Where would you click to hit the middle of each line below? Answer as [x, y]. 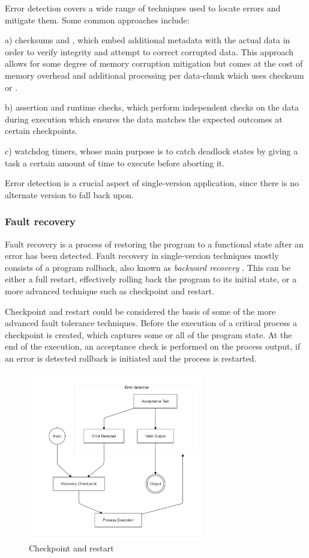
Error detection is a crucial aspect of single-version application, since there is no [152, 183]
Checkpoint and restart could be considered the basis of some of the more [140, 311]
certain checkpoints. [41, 131]
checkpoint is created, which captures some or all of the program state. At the [148, 334]
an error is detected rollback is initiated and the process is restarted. [131, 358]
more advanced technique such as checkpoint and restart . [110, 290]
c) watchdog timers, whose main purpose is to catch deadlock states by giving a [151, 150]
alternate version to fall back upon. [69, 194]
